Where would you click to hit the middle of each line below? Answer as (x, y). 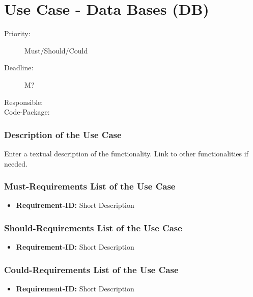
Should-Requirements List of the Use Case (93, 227)
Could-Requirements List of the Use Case (91, 269)
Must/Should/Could (56, 50)
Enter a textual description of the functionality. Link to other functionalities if (126, 153)
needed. (16, 163)
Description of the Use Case (63, 134)
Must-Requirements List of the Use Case (90, 186)
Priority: (17, 33)
